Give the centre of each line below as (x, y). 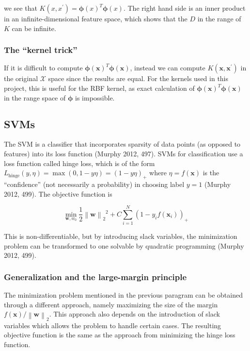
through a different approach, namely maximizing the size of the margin (111, 304)
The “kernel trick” (41, 50)
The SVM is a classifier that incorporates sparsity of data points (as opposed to (122, 144)
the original (21, 78)
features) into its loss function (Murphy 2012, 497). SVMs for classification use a (124, 153)
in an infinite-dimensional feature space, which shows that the (96, 18)
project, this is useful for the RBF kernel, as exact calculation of (99, 88)
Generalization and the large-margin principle (95, 276)
